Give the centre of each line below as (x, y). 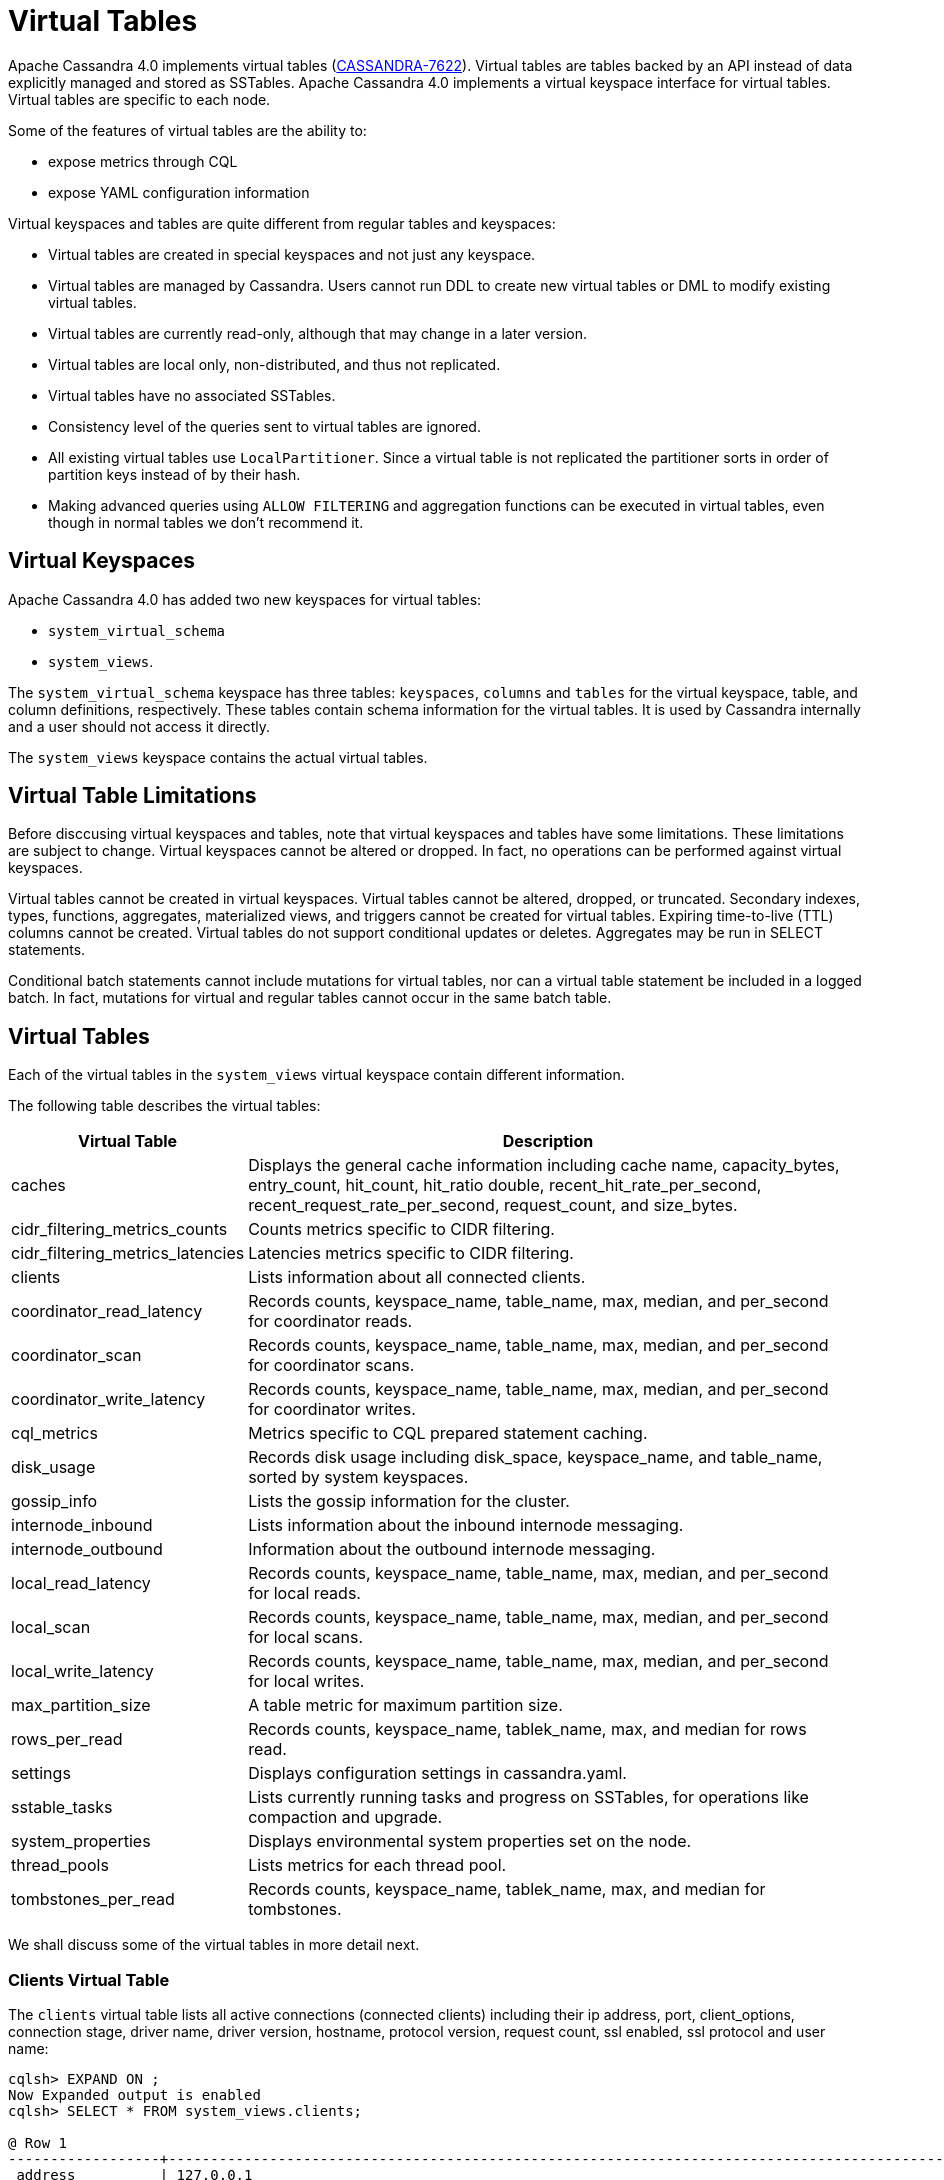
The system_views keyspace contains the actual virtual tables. (218, 757)
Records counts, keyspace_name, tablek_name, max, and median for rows (527, 1729)
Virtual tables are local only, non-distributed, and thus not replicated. (274, 364)
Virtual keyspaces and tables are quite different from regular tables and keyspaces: (282, 223)
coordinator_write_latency (108, 1399)
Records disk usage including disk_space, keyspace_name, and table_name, (535, 1457)
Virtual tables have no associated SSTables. (192, 395)
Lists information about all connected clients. (417, 1277)
